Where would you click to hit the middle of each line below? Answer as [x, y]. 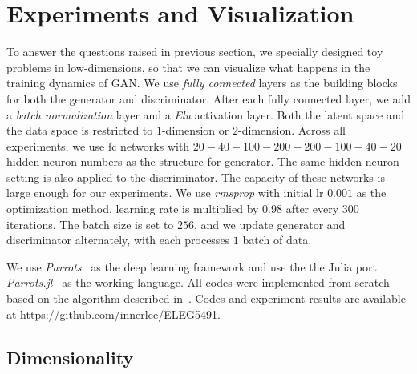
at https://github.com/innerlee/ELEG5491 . [113, 314]
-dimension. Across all [292, 130]
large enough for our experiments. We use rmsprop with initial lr [165, 193]
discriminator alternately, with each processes [118, 240]
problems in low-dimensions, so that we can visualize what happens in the [188, 67]
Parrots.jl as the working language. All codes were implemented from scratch [198, 282]
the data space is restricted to [80, 130]
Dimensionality [70, 357]
